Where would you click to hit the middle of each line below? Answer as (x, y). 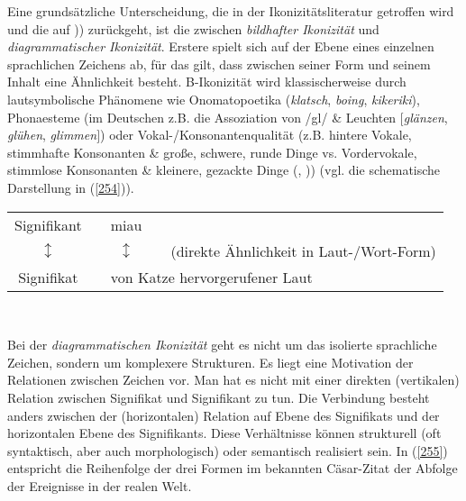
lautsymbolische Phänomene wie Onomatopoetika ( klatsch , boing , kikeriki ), (214, 99)
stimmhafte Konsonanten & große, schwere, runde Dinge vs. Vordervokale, (212, 152)
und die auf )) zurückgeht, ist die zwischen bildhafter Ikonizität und (193, 28)
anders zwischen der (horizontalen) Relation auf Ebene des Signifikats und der (224, 415)
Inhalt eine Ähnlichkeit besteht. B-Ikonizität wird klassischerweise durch (207, 82)
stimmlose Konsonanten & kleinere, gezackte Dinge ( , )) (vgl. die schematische (224, 170)
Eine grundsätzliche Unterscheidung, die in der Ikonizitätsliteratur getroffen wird (231, 11)
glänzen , (425, 117)
